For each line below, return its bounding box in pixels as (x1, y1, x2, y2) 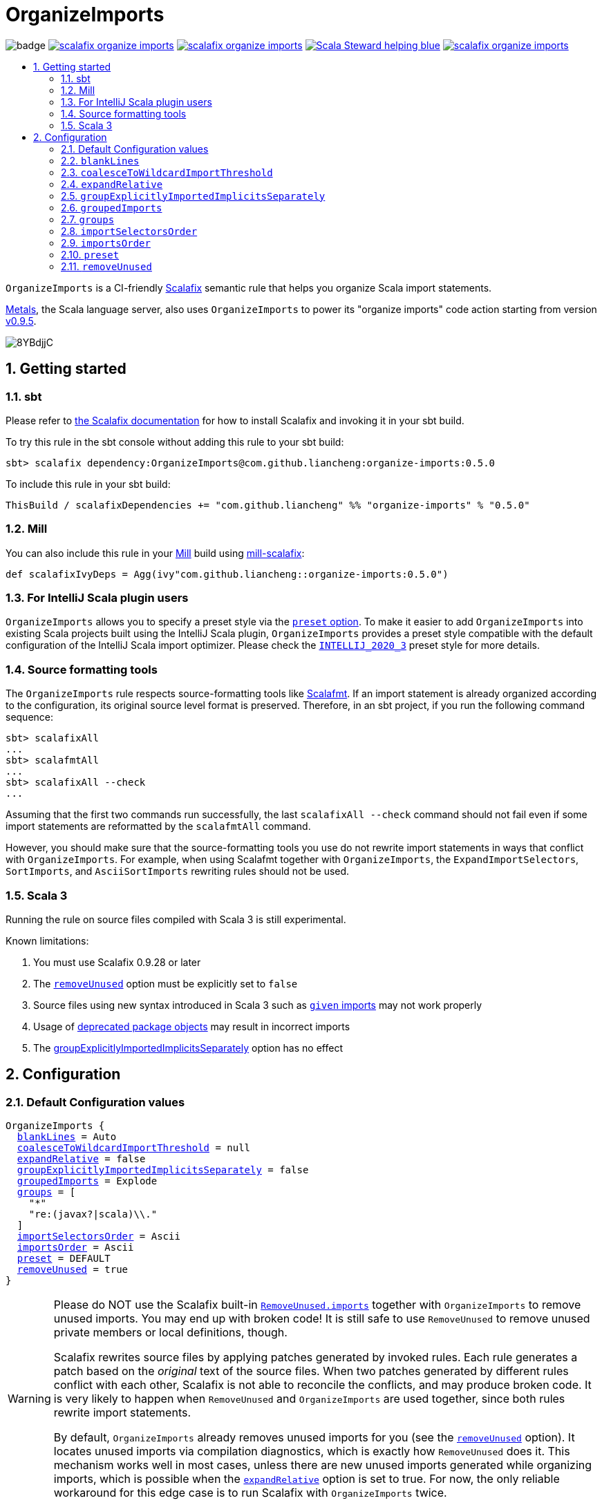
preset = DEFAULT (17, 1253, 111, 1265)
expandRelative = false (17, 1153, 146, 1165)
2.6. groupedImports (61, 201, 162, 214)
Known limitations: (6, 934, 89, 947)
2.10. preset (61, 248, 120, 261)
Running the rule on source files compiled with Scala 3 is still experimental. (6, 913, 346, 925)
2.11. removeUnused (61, 260, 152, 272)
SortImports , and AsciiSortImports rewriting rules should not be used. (6, 865, 350, 878)
